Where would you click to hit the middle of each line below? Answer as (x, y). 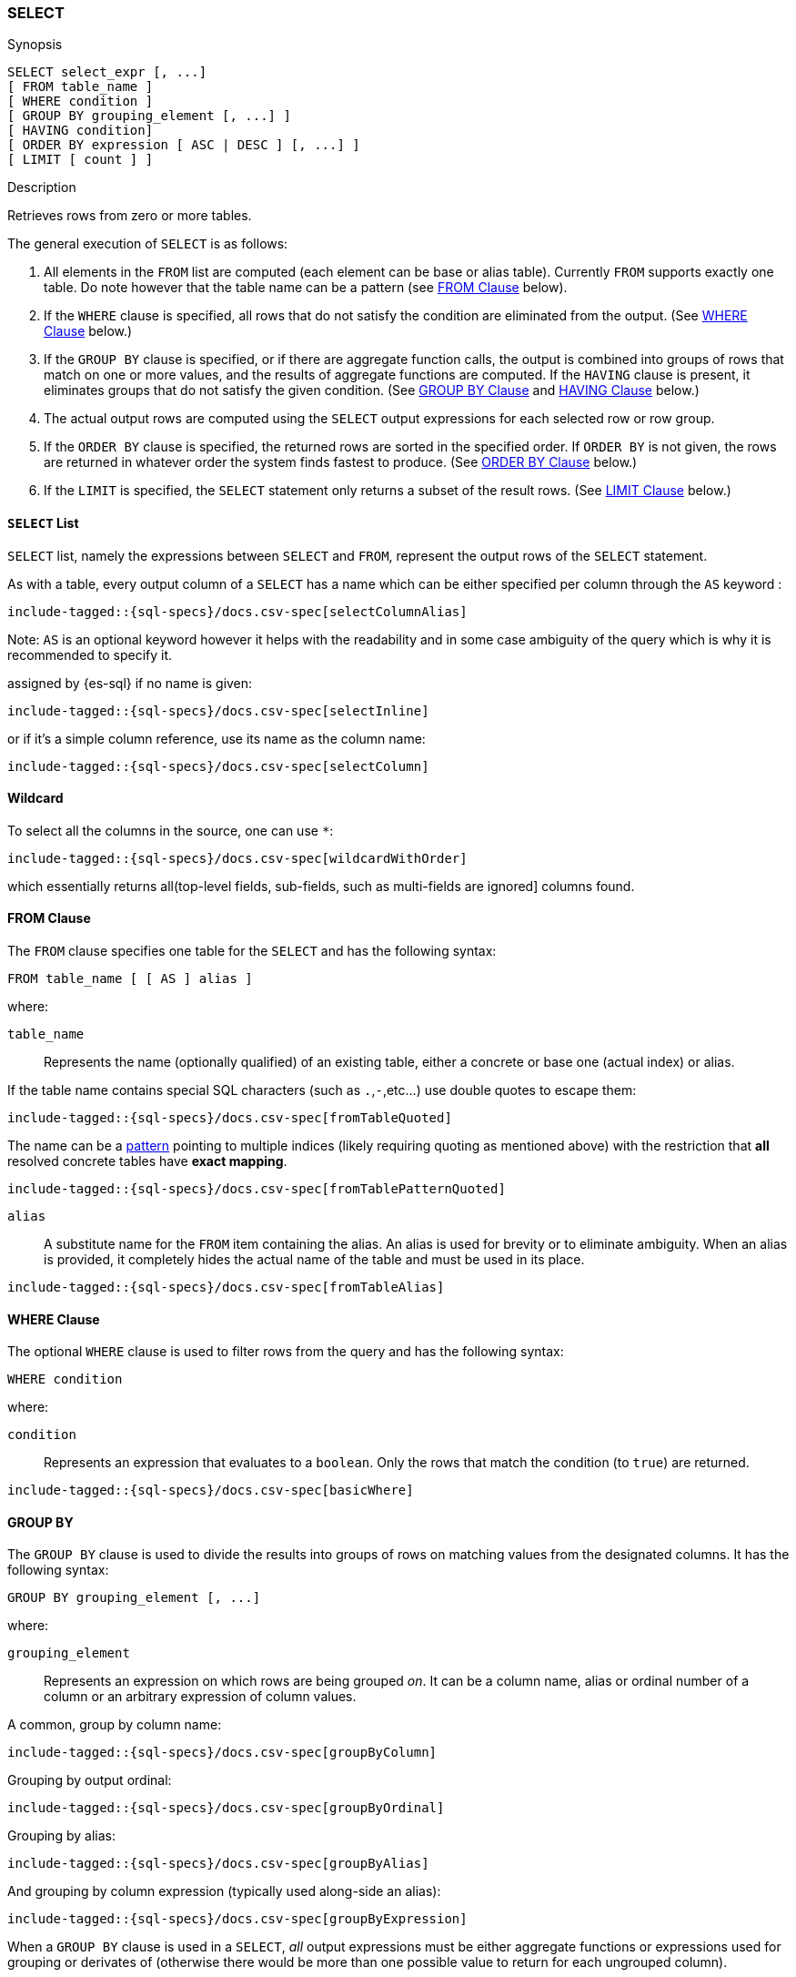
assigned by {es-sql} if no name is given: (130, 683)
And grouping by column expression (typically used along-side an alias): (224, 1891)
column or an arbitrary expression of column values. (200, 1697)
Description (42, 188)
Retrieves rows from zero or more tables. (130, 216)
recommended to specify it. (90, 654)
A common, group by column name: (115, 1725)
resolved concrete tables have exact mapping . (147, 1161)
